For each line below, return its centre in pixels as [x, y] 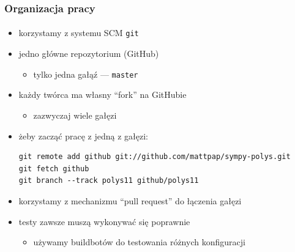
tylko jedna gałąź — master [86, 74]
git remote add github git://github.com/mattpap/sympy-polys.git [155, 157]
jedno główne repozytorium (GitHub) [89, 54]
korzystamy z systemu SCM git [79, 33]
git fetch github [54, 169]
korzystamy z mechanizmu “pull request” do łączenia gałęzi [130, 200]
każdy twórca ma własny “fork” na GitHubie [103, 94]
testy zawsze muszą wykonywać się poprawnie [104, 221]
